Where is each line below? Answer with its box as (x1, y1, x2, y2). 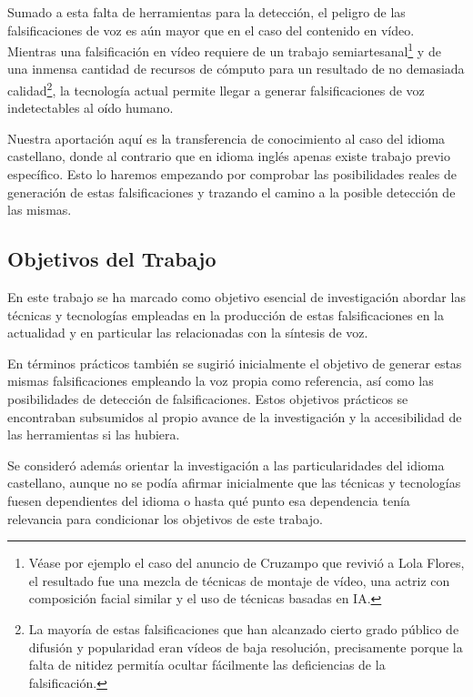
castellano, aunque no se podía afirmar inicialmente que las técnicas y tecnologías (7, 473, 461, 492)
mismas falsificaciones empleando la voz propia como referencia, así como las (7, 371, 434, 390)
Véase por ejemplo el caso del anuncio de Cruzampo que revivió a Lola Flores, (28, 553, 465, 572)
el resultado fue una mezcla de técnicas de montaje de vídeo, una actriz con (28, 571, 450, 590)
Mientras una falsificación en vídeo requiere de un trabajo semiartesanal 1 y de (7, 39, 441, 60)
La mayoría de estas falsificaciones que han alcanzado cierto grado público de (28, 619, 459, 638)
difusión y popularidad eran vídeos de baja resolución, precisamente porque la (28, 637, 463, 656)
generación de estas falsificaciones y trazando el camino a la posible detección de (7, 182, 456, 201)
